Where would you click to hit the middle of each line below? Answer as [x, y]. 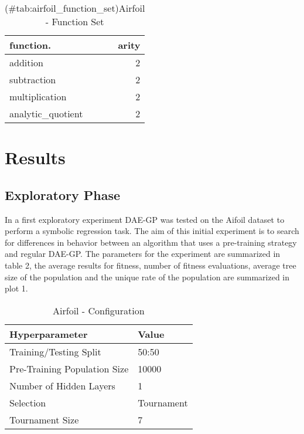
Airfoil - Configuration [99, 310]
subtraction [33, 79]
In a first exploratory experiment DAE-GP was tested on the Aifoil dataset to [145, 219]
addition [26, 62]
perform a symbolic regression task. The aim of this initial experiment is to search [152, 231]
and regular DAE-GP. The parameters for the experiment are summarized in [143, 254]
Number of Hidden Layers [62, 385]
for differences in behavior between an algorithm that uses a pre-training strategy [151, 242]
